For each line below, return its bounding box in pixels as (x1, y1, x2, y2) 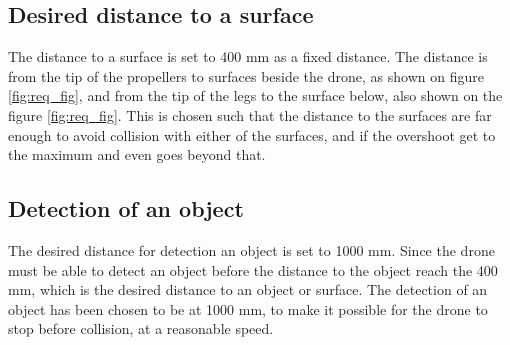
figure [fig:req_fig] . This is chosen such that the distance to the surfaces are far (8, 104, 492, 125)
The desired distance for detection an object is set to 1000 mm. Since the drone (8, 239, 495, 260)
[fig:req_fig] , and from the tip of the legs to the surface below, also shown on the (8, 85, 503, 106)
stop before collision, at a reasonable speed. (8, 318, 274, 339)
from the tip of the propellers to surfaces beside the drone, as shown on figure (8, 65, 484, 86)
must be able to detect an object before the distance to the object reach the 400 (8, 259, 498, 280)
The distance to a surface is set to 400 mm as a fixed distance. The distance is (8, 46, 488, 67)
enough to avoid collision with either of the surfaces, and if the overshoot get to (8, 124, 496, 145)
